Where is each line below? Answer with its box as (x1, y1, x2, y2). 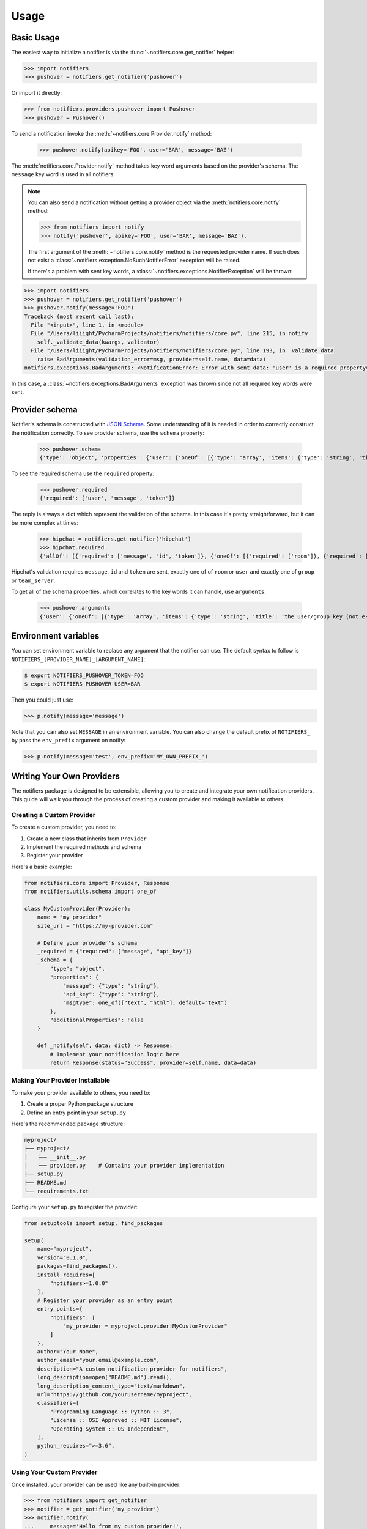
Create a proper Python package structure (26, 1100, 134, 1108)
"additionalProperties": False (50, 1016, 144, 1024)
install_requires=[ (37, 1271, 96, 1278)
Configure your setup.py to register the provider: (11, 1204, 138, 1211)
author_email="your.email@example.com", (37, 1357, 160, 1364)
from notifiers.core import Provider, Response (24, 879, 169, 886)
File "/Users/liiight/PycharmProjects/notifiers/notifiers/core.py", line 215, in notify (31, 330, 308, 337)
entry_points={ (37, 1306, 83, 1312)
